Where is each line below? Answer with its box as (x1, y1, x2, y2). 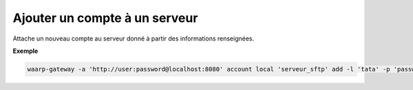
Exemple (12, 47, 39, 55)
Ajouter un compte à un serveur (12, 10, 198, 25)
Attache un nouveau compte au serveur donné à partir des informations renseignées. (12, 34, 255, 43)
